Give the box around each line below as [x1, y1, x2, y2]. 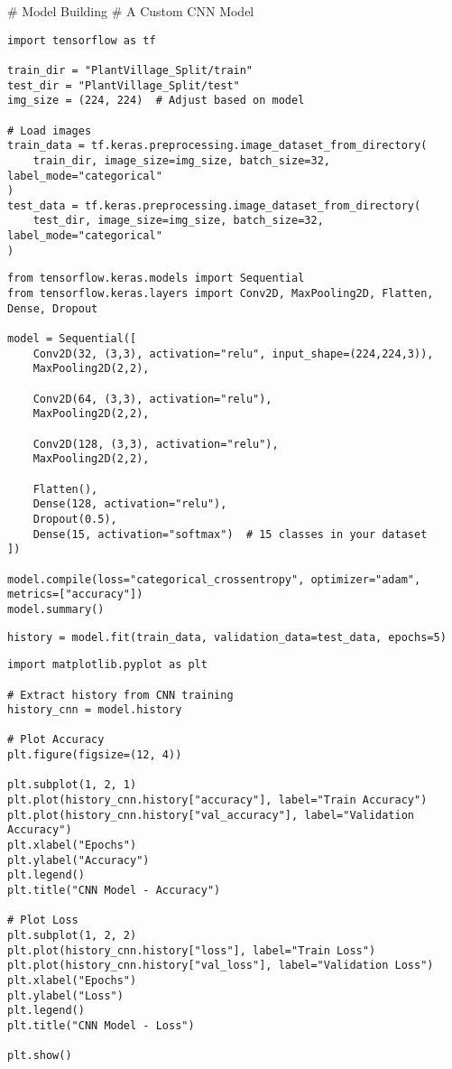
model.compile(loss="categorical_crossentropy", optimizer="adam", [7, 572, 421, 586]
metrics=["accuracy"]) [7, 588, 143, 601]
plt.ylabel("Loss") [7, 989, 124, 1002]
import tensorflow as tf [7, 33, 156, 47]
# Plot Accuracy [7, 733, 105, 747]
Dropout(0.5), [32, 512, 117, 525]
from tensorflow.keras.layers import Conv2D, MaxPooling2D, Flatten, [7, 287, 434, 301]
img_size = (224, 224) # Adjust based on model [7, 94, 305, 107]
